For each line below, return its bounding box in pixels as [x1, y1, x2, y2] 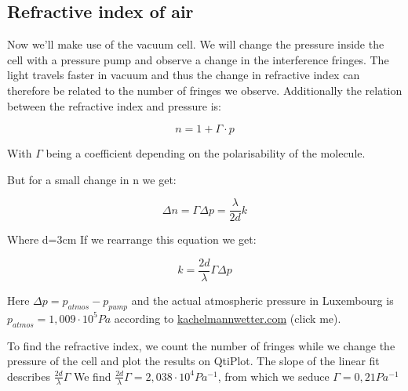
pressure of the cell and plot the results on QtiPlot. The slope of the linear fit [7, 353, 380, 369]
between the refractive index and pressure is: [7, 97, 221, 114]
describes [7, 367, 51, 384]
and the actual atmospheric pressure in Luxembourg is [131, 292, 394, 309]
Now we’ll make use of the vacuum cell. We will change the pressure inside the [7, 36, 384, 52]
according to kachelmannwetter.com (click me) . [114, 310, 341, 326]
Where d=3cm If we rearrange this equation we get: [7, 231, 257, 248]
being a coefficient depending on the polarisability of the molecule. [46, 145, 366, 161]
